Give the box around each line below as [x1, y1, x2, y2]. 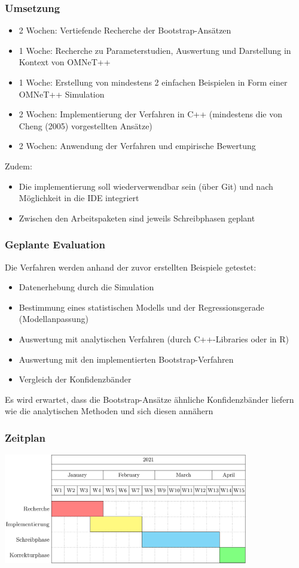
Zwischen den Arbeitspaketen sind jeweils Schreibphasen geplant [19, 211, 255, 224]
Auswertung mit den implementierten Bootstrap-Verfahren [19, 353, 234, 365]
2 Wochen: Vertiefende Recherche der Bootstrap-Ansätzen [19, 24, 231, 37]
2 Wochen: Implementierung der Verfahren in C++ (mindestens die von [19, 108, 282, 120]
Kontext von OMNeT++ [19, 56, 111, 68]
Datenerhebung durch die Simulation [19, 281, 154, 293]
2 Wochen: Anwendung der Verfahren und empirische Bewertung [19, 139, 256, 152]
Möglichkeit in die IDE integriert [19, 192, 139, 204]
